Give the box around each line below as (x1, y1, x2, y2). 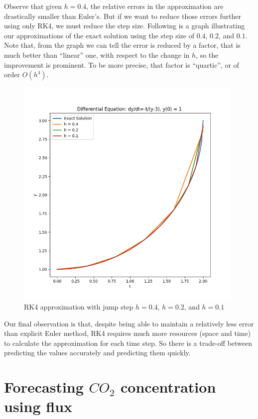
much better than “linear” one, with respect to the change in (4, 49, 190, 60)
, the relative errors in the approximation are (86, 1, 224, 11)
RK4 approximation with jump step (24, 302, 133, 312)
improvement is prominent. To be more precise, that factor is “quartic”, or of (4, 59, 239, 70)
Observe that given (4, 1, 62, 11)
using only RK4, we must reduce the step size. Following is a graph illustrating (4, 20, 245, 31)
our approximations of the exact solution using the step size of (4, 30, 194, 40)
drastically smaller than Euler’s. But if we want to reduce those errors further (4, 10, 241, 21)
